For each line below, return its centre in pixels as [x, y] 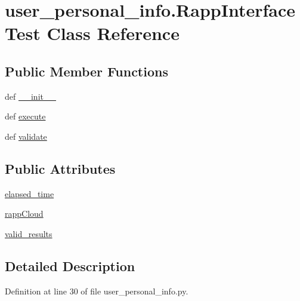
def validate [26, 136]
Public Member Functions [86, 71]
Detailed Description [70, 265]
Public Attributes [60, 168]
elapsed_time [30, 193]
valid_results [29, 233]
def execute [25, 116]
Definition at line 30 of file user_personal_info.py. [97, 291]
